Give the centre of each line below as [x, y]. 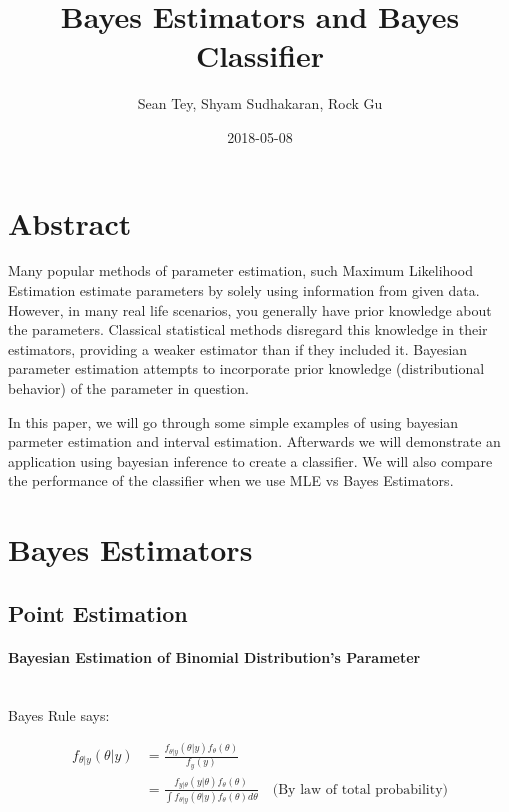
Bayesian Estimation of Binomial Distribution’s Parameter [214, 656]
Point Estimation [98, 612]
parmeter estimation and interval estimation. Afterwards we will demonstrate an [254, 441]
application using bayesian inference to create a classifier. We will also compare [250, 460]
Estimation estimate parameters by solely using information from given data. [244, 290]
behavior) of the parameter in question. [128, 388]
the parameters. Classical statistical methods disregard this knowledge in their [248, 329]
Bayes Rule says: [59, 714]
